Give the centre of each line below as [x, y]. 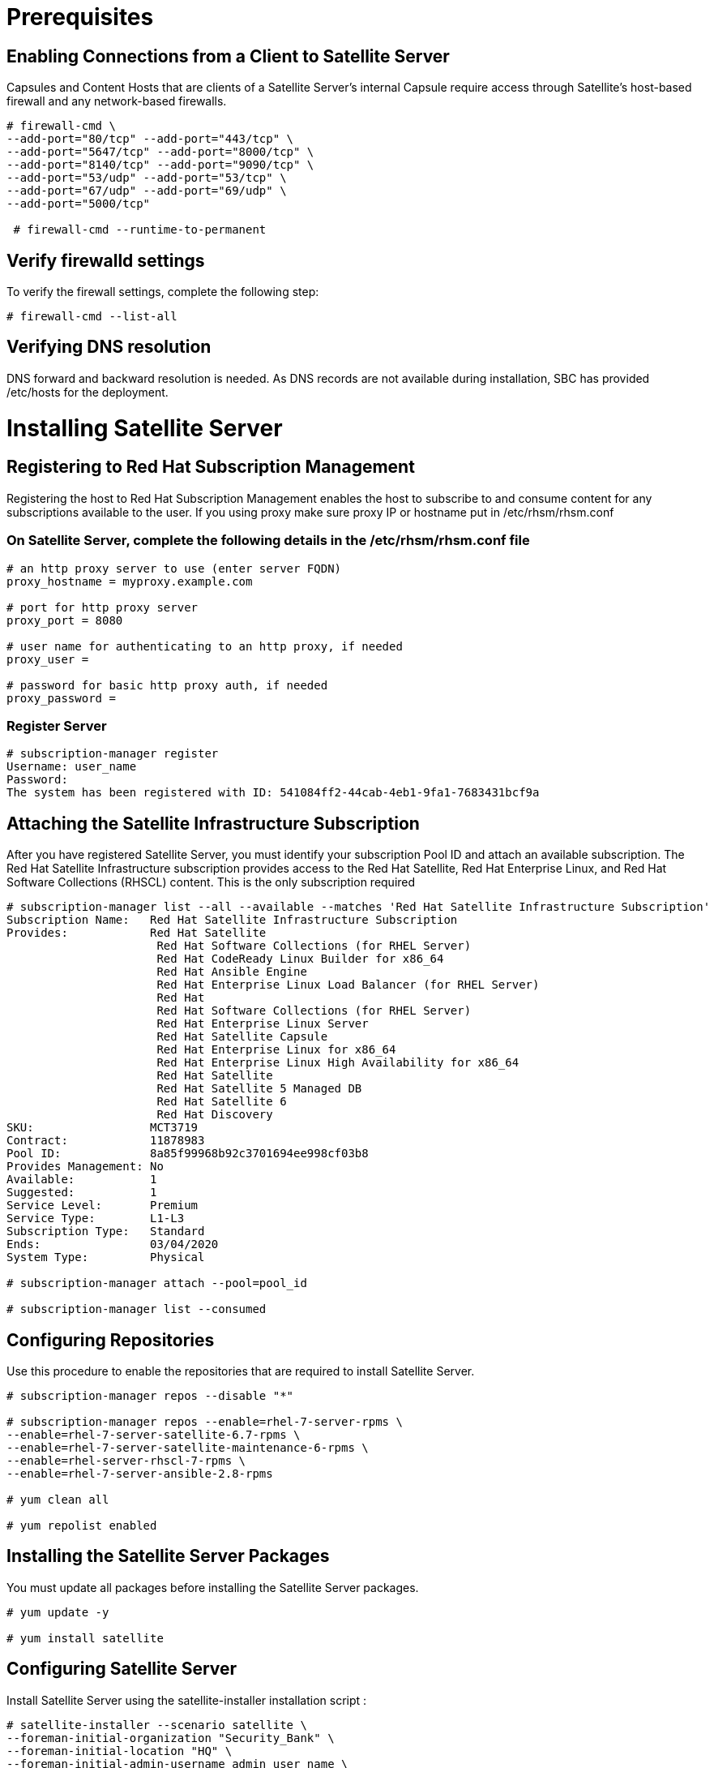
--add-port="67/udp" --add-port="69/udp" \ [147, 191]
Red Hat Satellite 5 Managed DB [259, 1089]
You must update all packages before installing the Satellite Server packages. [213, 1587]
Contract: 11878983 [106, 1141]
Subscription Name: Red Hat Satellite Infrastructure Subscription [232, 920]
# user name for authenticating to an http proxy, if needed [205, 646]
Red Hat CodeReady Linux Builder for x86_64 [300, 959]
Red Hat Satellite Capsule [242, 1037]
